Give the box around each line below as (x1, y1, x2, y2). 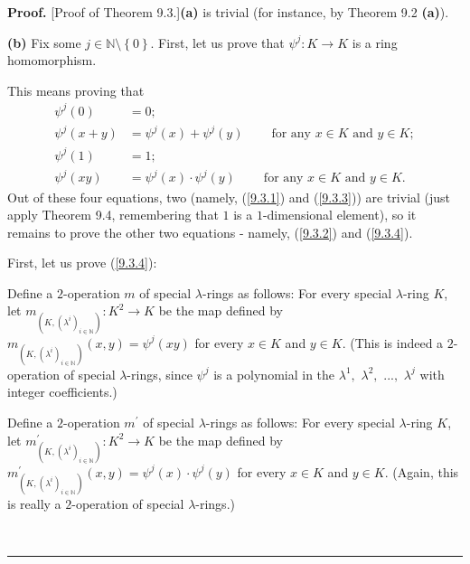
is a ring (352, 33, 398, 52)
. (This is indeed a (342, 333, 444, 352)
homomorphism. (7, 51, 97, 70)
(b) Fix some (7, 33, 81, 52)
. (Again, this (384, 462, 459, 481)
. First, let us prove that (150, 33, 285, 52)
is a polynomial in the (213, 364, 335, 383)
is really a (7, 494, 61, 512)
